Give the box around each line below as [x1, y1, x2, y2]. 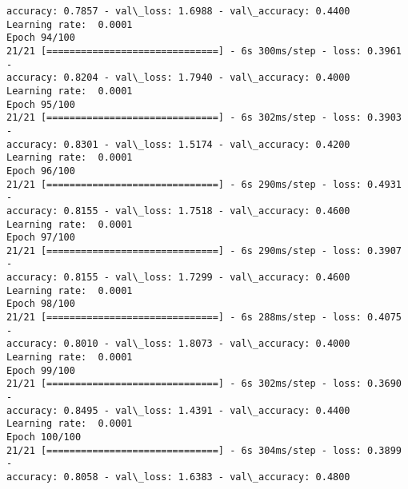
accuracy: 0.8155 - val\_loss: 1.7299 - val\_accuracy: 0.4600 [6, 272, 350, 284]
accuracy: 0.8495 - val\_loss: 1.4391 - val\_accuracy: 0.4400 [6, 404, 350, 416]
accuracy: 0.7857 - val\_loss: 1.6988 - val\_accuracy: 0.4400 [6, 6, 350, 17]
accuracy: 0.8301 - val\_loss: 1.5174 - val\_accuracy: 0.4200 [6, 138, 350, 150]
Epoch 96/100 [6, 165, 75, 177]
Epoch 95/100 [6, 98, 75, 110]
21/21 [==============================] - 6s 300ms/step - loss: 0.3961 [6, 45, 402, 57]
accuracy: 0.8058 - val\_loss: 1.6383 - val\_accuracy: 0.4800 [6, 471, 350, 483]
